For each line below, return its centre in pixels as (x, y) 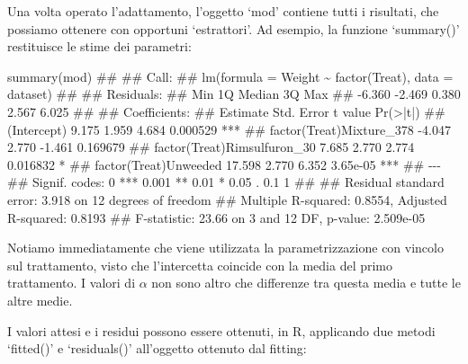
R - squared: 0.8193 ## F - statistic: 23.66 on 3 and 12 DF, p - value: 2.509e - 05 (216, 217)
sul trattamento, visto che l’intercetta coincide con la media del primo (200, 265)
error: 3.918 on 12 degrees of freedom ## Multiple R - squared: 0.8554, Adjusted (227, 199)
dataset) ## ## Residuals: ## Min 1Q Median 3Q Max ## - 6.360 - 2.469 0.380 (234, 94)
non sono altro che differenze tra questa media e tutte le (306, 283)
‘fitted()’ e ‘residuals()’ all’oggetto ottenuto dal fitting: (157, 348)
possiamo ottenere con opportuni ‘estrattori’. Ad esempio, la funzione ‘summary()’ (234, 28)
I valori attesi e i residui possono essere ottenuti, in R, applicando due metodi (221, 330)
